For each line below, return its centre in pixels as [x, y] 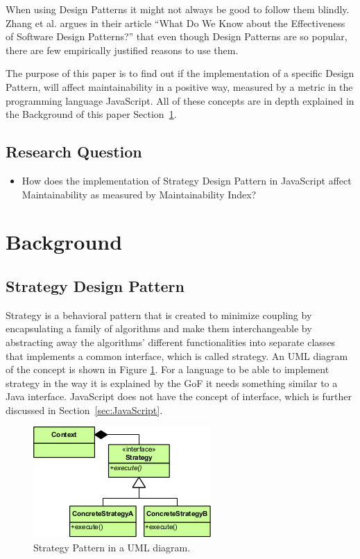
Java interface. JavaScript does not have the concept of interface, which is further [179, 396]
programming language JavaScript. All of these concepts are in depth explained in [180, 100]
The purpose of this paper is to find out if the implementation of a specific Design [180, 73]
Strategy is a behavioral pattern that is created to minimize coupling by [159, 315]
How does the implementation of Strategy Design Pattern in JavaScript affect [187, 180]
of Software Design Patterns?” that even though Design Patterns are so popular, [177, 36]
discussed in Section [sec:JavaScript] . [84, 410]
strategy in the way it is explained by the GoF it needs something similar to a [172, 382]
